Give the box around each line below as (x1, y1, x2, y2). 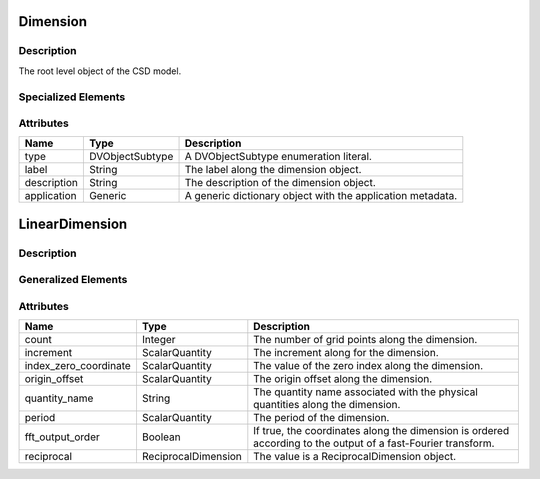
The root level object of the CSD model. (18, 65, 182, 77)
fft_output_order (24, 430, 100, 444)
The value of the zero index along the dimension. (253, 359, 484, 373)
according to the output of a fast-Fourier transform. (253, 436, 495, 450)
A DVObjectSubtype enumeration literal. (184, 150, 372, 164)
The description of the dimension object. (184, 176, 376, 190)
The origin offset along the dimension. (253, 372, 433, 386)
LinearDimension (18, 215, 128, 232)
